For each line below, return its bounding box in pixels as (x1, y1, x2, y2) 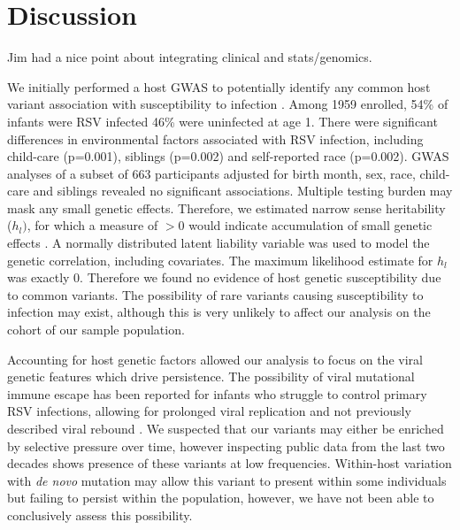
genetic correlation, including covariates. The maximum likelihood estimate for (7, 250, 433, 269)
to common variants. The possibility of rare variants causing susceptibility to (7, 285, 424, 303)
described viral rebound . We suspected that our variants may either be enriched (7, 419, 444, 437)
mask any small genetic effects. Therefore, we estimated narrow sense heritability (7, 198, 446, 217)
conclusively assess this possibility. (7, 505, 193, 524)
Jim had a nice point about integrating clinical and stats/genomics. (7, 48, 372, 66)
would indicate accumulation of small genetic (188, 216, 433, 234)
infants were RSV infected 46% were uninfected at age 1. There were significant (7, 111, 438, 130)
